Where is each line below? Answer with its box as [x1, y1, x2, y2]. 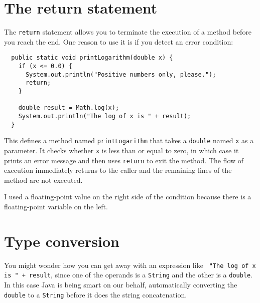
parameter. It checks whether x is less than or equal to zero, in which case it [4, 145, 239, 155]
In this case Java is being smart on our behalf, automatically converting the [4, 279, 237, 290]
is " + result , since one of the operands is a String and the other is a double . [4, 269, 253, 280]
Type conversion [4, 230, 119, 251]
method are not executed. [4, 174, 83, 185]
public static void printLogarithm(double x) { [11, 54, 173, 62]
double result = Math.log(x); [18, 104, 119, 112]
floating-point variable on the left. [4, 201, 108, 212]
